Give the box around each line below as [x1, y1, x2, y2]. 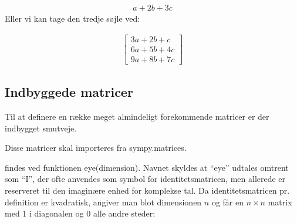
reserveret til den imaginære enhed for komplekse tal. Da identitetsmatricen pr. [5, 184, 290, 196]
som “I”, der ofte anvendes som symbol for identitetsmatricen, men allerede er [5, 173, 286, 185]
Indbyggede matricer [5, 83, 133, 101]
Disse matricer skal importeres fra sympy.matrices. [5, 141, 187, 154]
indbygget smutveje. [5, 121, 77, 134]
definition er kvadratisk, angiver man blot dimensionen [5, 195, 202, 208]
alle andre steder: [93, 207, 156, 219]
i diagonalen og [29, 207, 84, 219]
